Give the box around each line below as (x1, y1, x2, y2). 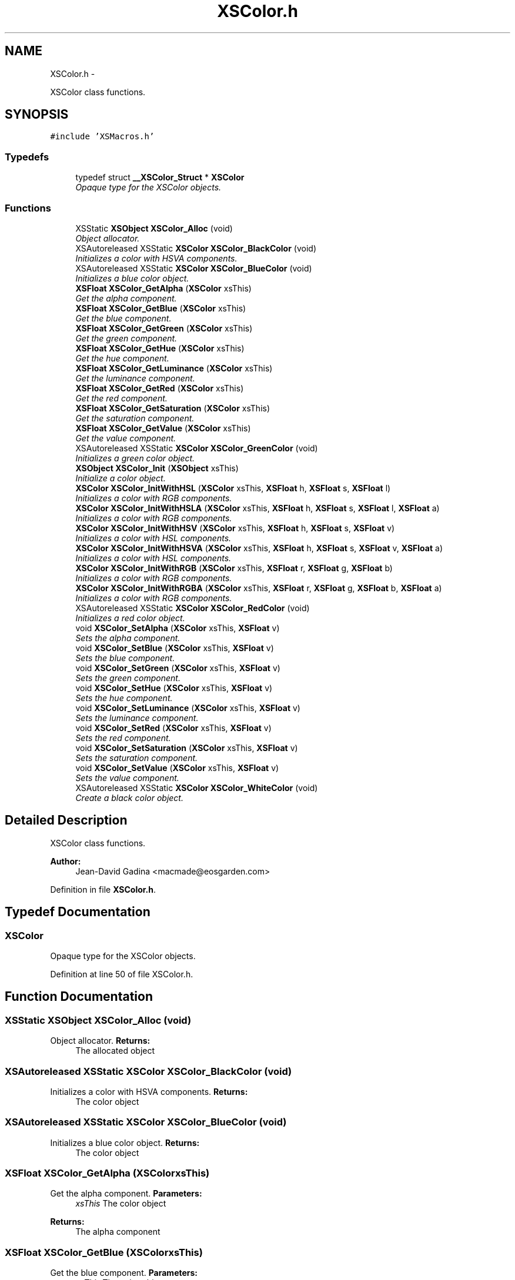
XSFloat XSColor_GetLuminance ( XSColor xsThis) (75, 363, 273, 373)
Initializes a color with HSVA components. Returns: (50, 1086, 248, 1097)
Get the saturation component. (75, 413, 195, 423)
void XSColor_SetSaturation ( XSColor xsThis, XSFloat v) (75, 742, 298, 753)
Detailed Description (5, 813, 128, 828)
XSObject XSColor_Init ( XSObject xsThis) (75, 463, 239, 473)
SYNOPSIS (5, 107, 69, 122)
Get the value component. (75, 433, 176, 443)
